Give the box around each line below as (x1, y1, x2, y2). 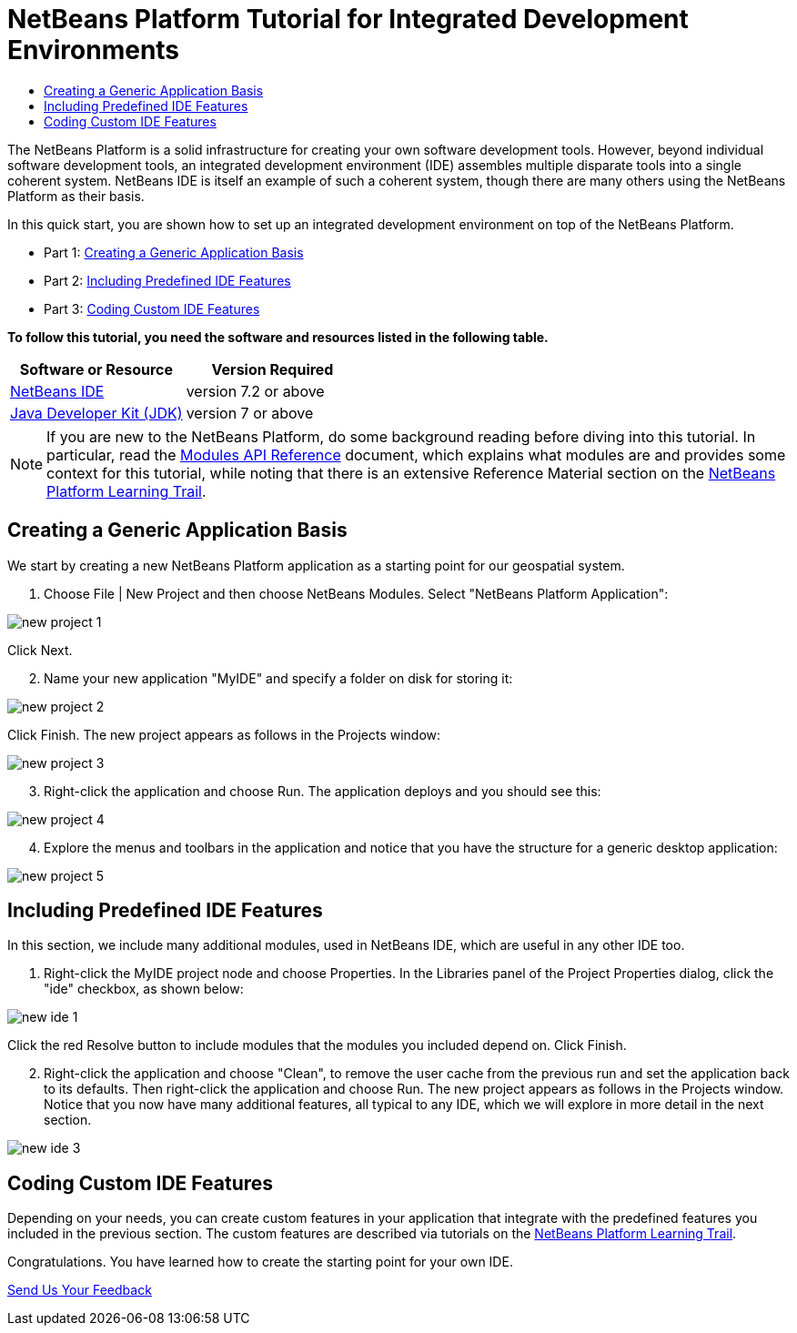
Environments (7, 35, 180, 66)
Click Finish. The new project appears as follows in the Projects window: (7, 726, 441, 742)
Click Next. (7, 641, 73, 658)
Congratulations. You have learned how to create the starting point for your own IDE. (7, 1254, 513, 1270)
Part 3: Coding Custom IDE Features (44, 300, 260, 317)
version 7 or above (186, 403, 314, 422)
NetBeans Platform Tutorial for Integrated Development (7, 4, 689, 35)
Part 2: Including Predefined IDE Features (44, 272, 291, 288)
